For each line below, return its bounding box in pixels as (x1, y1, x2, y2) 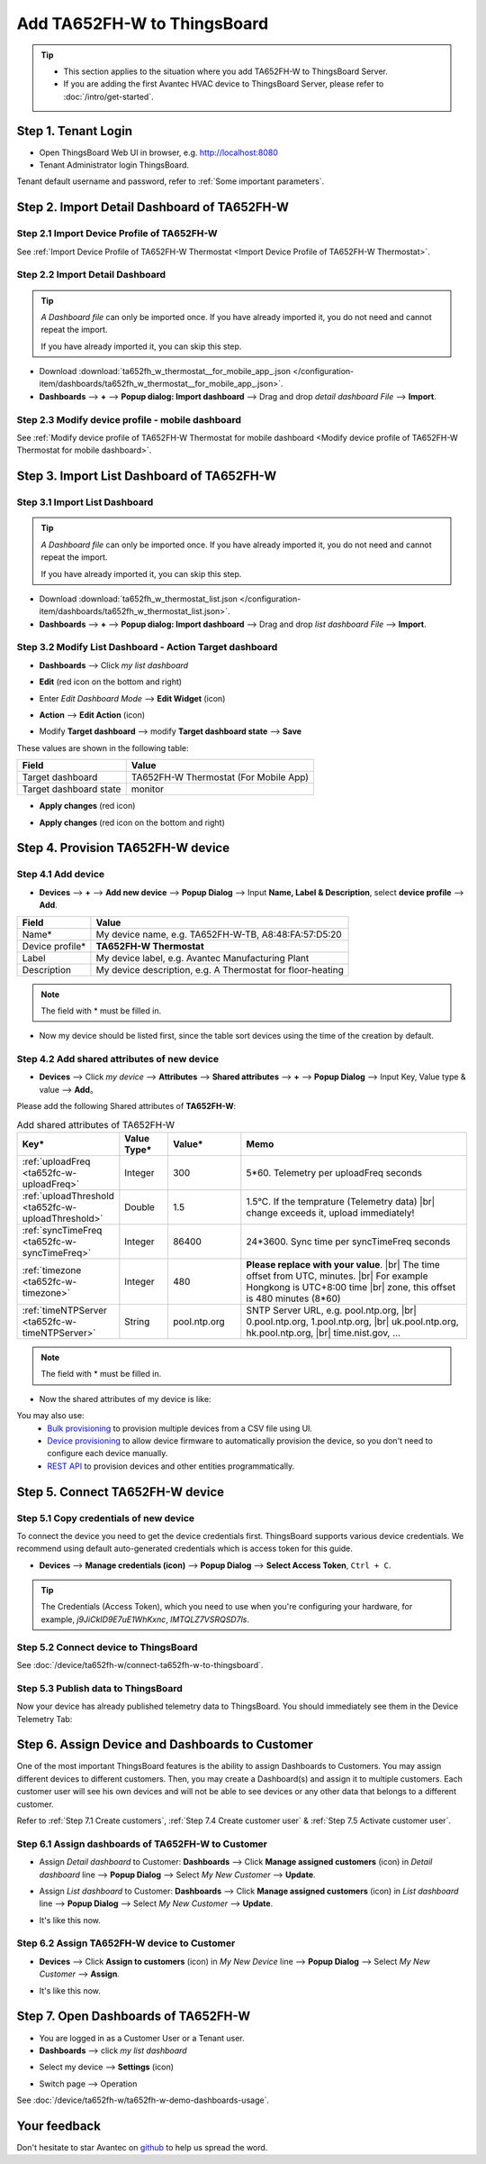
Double (124, 1200, 155, 1213)
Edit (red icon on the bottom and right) (39, 676, 183, 687)
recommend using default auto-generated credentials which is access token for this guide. (16, 1543, 353, 1554)
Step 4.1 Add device (16, 868, 105, 881)
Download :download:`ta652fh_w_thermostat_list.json (39, 593, 238, 604)
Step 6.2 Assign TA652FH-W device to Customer (16, 1937, 236, 1949)
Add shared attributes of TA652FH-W (16, 1118, 175, 1131)
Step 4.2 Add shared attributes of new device (16, 1053, 220, 1066)
